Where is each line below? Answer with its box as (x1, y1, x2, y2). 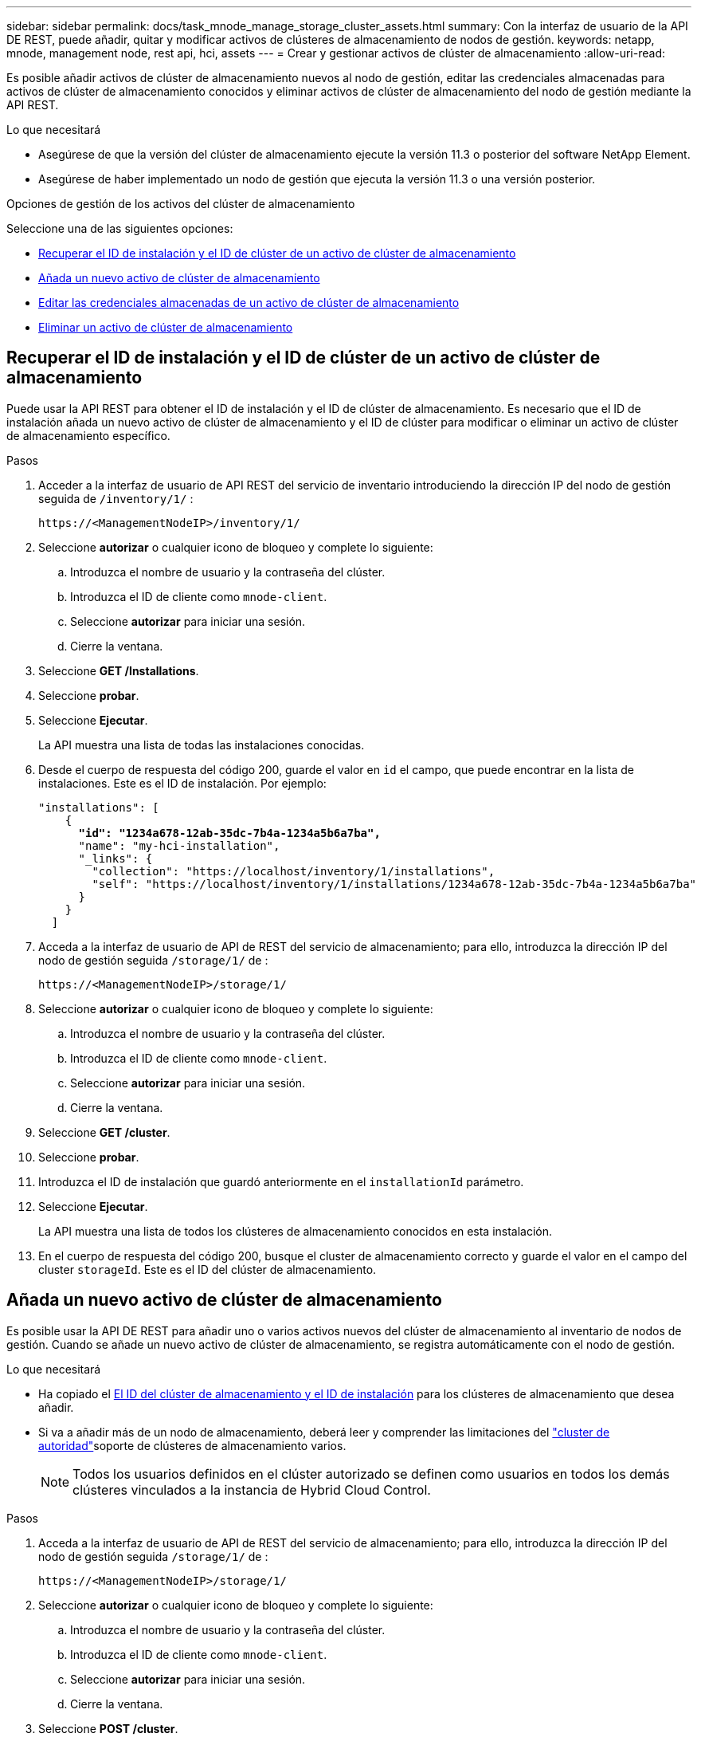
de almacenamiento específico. (6, 428, 170, 442)
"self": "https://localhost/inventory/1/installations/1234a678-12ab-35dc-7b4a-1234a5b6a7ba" (92, 877, 697, 890)
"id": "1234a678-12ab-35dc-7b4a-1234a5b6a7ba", (78, 826, 381, 839)
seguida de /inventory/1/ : (38, 491, 194, 505)
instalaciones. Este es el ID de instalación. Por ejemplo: (38, 776, 327, 790)
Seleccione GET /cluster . (38, 1125, 170, 1139)
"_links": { (78, 851, 153, 865)
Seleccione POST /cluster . (38, 1721, 178, 1735)
